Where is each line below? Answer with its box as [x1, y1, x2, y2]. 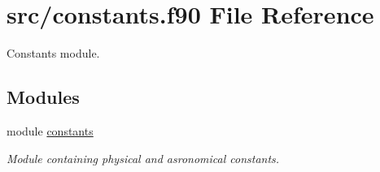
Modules [7, 84, 80, 110]
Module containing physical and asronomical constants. [7, 149, 280, 166]
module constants [7, 122, 94, 139]
